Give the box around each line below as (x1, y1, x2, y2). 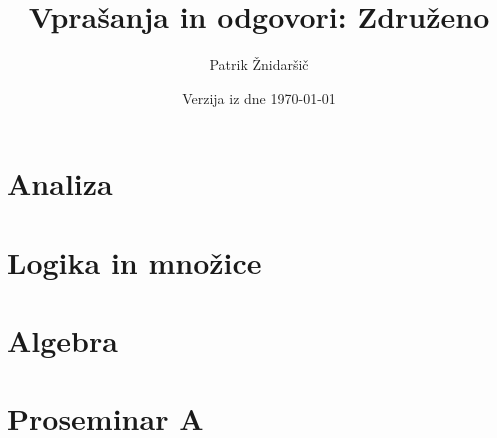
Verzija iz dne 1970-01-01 (182, 87, 336, 108)
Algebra (7, 320, 118, 361)
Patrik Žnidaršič (209, 54, 309, 75)
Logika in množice (7, 241, 262, 282)
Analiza (7, 163, 113, 204)
